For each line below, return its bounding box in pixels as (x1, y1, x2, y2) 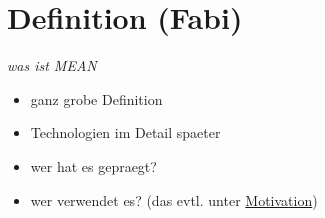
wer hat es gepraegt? (30, 155, 157, 176)
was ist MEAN (7, 55, 97, 76)
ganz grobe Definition (30, 88, 163, 109)
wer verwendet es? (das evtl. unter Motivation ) (30, 189, 318, 210)
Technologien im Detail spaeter (30, 122, 221, 143)
